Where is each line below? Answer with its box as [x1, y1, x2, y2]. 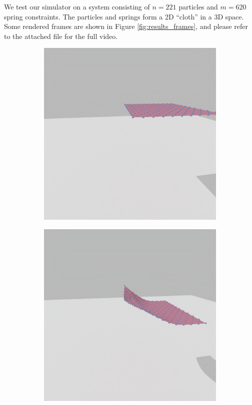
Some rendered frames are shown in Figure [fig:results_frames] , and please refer [4, 21, 248, 31]
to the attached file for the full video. [4, 30, 118, 41]
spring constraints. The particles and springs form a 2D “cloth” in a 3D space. [4, 11, 244, 21]
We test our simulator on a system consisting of [4, 1, 150, 11]
